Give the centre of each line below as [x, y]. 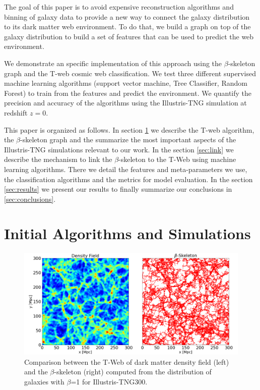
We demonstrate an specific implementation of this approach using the [113, 63]
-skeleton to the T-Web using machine [177, 159]
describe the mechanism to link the [58, 159]
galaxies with [44, 381]
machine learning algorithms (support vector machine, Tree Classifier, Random [126, 83]
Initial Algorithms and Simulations [127, 233]
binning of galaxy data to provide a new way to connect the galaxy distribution [127, 16]
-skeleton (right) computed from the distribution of [133, 372]
